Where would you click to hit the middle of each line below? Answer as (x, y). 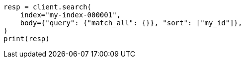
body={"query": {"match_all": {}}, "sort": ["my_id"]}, (131, 23)
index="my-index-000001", (71, 15)
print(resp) (27, 39)
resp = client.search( (48, 7)
